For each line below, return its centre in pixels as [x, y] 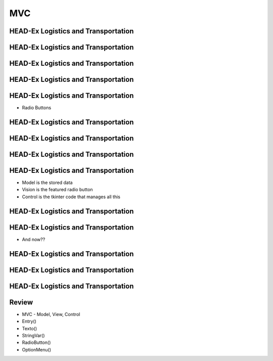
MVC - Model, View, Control [51, 314]
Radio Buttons [37, 108]
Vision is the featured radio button [57, 190]
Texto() [30, 328]
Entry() [29, 322]
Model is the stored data [47, 183]
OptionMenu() [37, 349]
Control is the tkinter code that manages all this [71, 197]
